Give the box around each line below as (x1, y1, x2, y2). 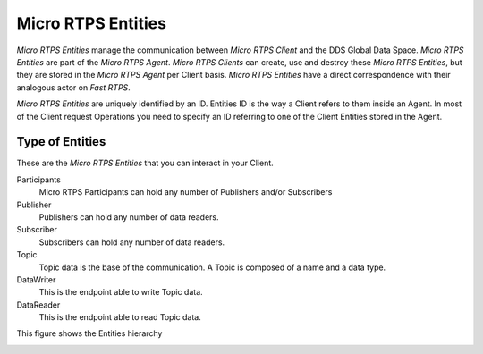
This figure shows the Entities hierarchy (16, 328, 163, 339)
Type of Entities (16, 134, 106, 149)
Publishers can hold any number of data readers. (38, 211, 219, 223)
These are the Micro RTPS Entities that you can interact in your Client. (16, 157, 275, 169)
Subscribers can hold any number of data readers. (38, 237, 225, 248)
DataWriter (16, 274, 56, 285)
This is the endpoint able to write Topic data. (38, 287, 203, 298)
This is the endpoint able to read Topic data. (38, 312, 201, 323)
